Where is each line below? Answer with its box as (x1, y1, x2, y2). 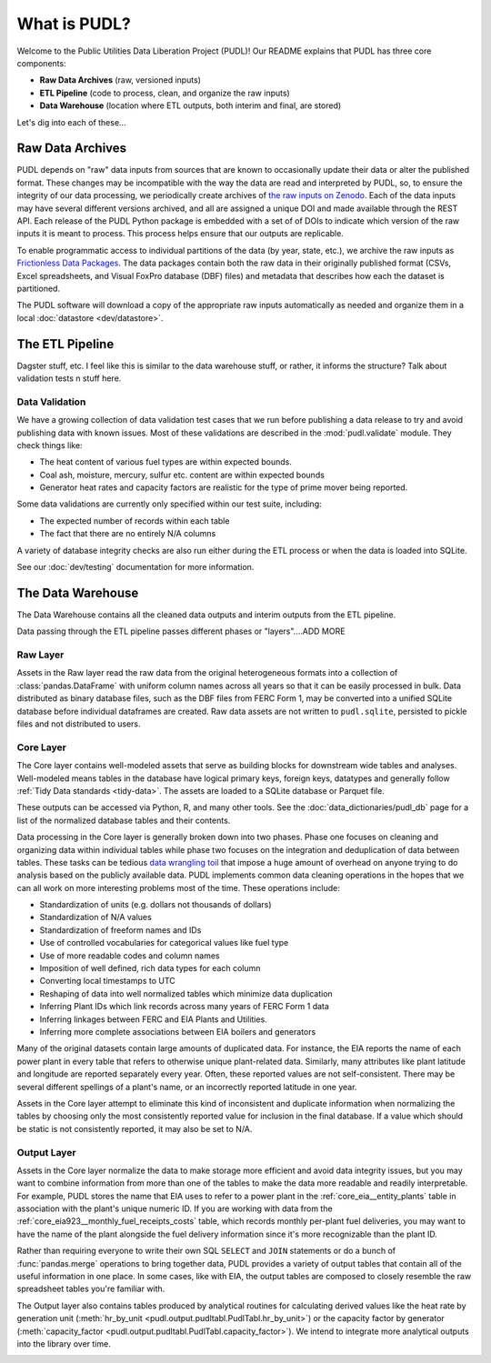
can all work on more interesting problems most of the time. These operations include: (16, 882, 340, 893)
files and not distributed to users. (16, 718, 141, 729)
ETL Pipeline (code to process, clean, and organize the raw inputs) (39, 87, 290, 98)
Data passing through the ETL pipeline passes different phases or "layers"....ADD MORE (16, 626, 346, 636)
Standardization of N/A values (39, 912, 152, 923)
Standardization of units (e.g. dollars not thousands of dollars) (39, 899, 272, 910)
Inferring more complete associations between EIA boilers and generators (39, 1027, 316, 1037)
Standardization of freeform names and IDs (39, 924, 202, 936)
